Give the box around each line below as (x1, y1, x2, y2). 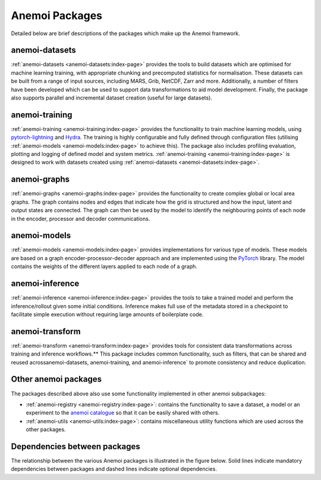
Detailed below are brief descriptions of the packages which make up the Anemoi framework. (11, 30, 240, 37)
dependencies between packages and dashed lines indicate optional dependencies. (11, 465, 217, 473)
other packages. (26, 426, 66, 433)
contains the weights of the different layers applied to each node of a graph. (11, 263, 197, 270)
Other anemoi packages (11, 374, 102, 384)
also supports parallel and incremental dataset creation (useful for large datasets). (11, 94, 212, 101)
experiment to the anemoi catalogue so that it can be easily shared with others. (26, 409, 220, 416)
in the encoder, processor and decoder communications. (11, 215, 150, 222)
